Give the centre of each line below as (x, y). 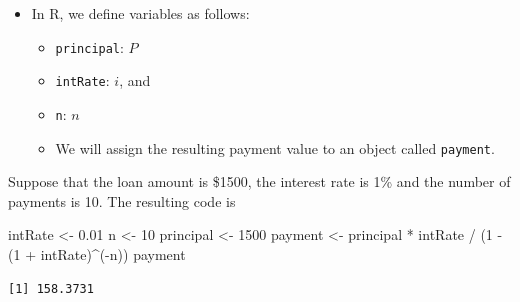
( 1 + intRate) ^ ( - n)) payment (97, 254)
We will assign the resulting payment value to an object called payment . (275, 147)
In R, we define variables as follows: (140, 13)
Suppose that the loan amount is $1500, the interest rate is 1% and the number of (259, 181)
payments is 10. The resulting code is (122, 200)
